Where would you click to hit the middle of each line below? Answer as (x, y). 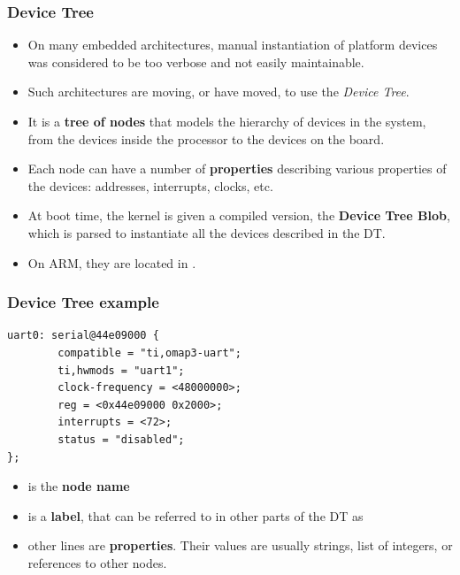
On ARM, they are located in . (112, 262)
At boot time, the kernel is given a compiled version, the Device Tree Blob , (239, 215)
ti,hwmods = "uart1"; (121, 370)
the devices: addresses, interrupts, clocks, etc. (150, 185)
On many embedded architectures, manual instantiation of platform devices (233, 45)
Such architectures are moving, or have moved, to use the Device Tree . (218, 92)
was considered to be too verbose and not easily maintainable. (196, 61)
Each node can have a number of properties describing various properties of (237, 169)
